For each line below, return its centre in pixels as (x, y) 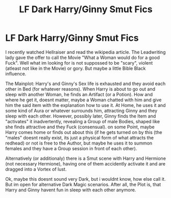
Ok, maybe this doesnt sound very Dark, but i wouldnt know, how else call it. (86, 179)
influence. (16, 74)
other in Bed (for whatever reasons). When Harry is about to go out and (80, 89)
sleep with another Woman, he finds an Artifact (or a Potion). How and (79, 94)
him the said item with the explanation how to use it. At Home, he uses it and (86, 105)
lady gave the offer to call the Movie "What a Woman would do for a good (82, 58)
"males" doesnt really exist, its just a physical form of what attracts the (80, 137)
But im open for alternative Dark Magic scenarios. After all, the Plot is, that (83, 184)
